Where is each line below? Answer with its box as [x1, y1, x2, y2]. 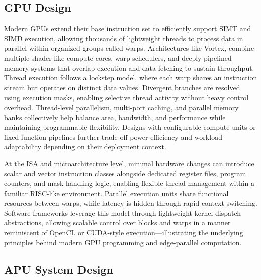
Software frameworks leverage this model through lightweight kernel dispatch [4, 207, 241, 218]
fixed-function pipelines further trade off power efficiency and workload [4, 131, 222, 142]
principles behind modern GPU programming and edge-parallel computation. [4, 237, 242, 247]
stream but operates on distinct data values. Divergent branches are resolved [4, 82, 240, 92]
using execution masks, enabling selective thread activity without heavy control [4, 92, 249, 103]
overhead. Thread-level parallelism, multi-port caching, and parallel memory [4, 102, 239, 112]
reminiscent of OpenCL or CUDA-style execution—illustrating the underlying [4, 227, 243, 238]
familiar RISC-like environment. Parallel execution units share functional [4, 188, 229, 198]
